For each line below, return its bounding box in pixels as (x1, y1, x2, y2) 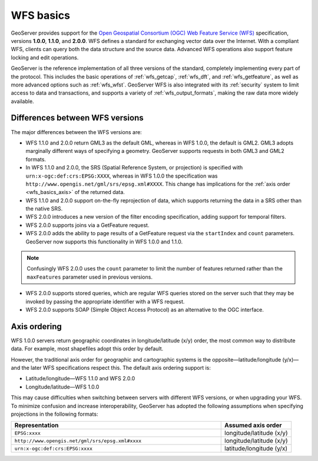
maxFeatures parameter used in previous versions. (26, 273, 153, 280)
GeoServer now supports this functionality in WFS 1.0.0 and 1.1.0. (25, 238, 183, 245)
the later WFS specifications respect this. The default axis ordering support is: (21, 365, 211, 372)
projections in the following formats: (11, 410, 98, 417)
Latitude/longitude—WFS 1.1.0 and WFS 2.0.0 (25, 375, 135, 382)
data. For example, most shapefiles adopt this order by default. (11, 345, 164, 352)
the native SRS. (25, 205, 63, 212)
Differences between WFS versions (11, 113, 144, 123)
